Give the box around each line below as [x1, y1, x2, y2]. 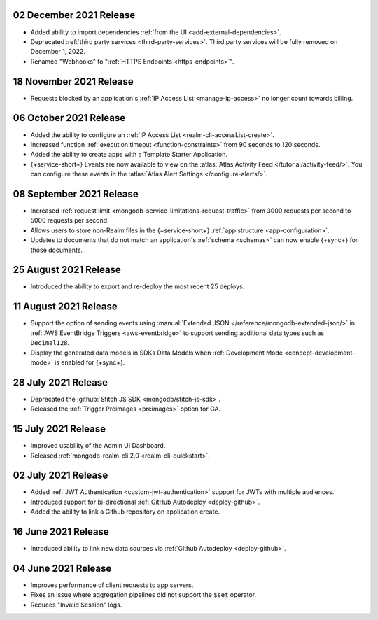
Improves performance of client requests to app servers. [30, 581, 194, 589]
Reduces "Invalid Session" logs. [30, 600, 122, 609]
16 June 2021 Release [13, 526, 110, 537]
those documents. [30, 246, 83, 254]
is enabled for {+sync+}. [55, 358, 125, 367]
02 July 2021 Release [13, 470, 108, 481]
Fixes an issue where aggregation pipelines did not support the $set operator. [30, 591, 257, 599]
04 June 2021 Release [13, 562, 112, 574]
